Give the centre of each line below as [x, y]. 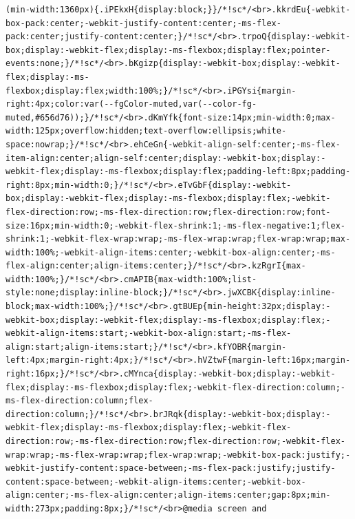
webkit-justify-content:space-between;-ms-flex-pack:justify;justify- [171, 468]
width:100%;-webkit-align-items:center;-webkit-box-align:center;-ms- [171, 252]
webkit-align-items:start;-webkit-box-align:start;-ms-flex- [149, 333]
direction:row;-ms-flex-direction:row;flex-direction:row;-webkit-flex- [175, 441]
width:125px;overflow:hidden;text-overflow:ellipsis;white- [146, 131]
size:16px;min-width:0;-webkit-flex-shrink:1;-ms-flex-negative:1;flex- [175, 225]
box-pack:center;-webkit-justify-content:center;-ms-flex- [143, 23]
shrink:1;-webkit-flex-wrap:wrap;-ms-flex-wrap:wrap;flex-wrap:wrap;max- [178, 239]
